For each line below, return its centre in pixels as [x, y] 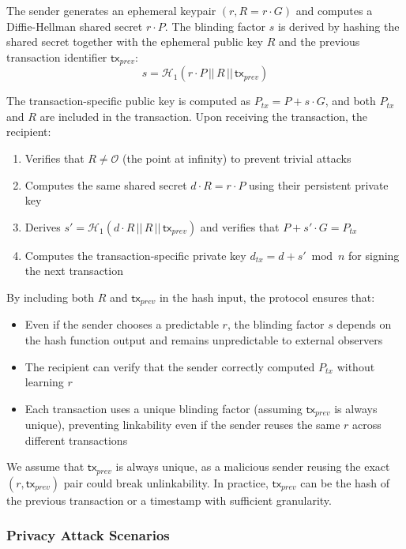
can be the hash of [345, 482]
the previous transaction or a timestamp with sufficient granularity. [169, 500]
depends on [364, 324]
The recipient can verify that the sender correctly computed [170, 366]
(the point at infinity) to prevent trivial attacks [237, 158]
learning [44, 382]
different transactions [76, 440]
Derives [43, 226]
